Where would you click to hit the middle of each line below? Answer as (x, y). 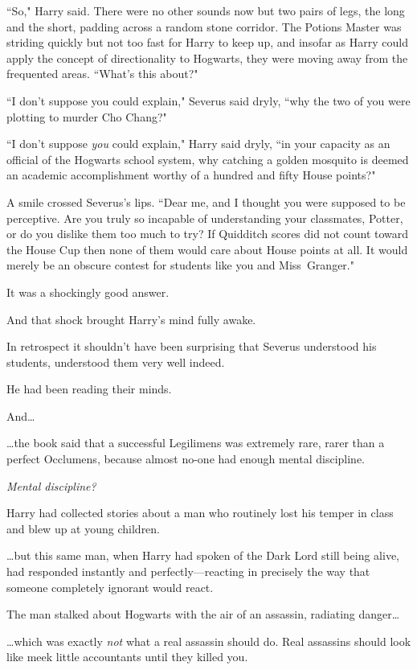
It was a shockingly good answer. (88, 292)
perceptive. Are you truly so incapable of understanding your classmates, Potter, (205, 218)
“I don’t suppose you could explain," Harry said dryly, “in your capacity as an (198, 144)
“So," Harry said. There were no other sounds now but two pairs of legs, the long (206, 10)
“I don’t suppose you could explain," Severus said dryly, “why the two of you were (208, 100)
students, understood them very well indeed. (116, 362)
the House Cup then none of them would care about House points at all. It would (207, 249)
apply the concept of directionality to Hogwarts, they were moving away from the (207, 58)
